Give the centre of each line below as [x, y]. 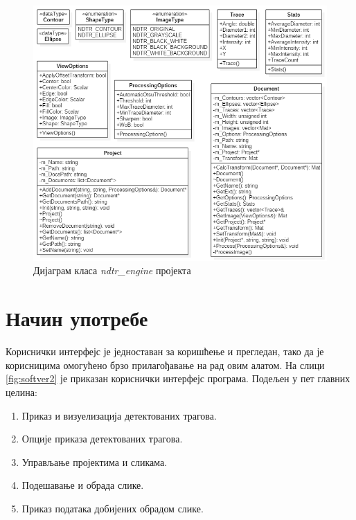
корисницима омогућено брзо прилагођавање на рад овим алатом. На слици [165, 365]
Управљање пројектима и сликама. [95, 461]
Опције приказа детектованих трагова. [102, 439]
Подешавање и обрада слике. [83, 485]
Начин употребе [77, 318]
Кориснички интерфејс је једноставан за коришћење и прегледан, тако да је [165, 351]
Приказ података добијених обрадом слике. [113, 508]
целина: [21, 392]
